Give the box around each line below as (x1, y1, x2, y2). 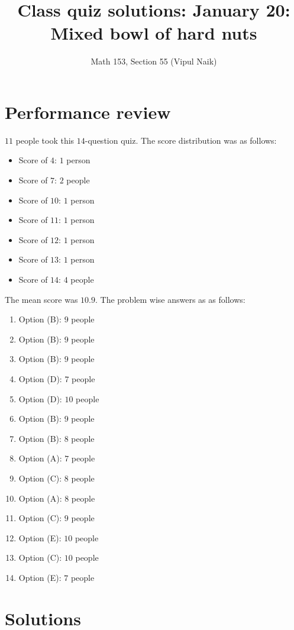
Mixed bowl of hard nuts (50, 21, 257, 45)
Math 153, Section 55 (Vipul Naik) (91, 55, 217, 67)
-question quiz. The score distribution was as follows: (85, 134, 277, 146)
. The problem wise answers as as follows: (95, 293, 245, 305)
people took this (15, 134, 75, 146)
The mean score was (5, 293, 78, 305)
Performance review (5, 99, 171, 124)
